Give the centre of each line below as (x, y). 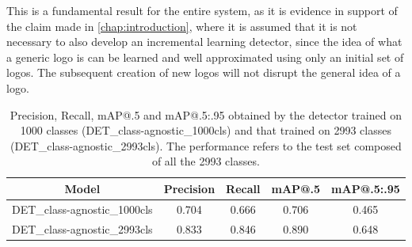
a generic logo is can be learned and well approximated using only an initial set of (205, 57)
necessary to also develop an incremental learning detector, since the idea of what (204, 42)
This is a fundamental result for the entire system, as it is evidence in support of (202, 10)
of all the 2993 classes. (206, 161)
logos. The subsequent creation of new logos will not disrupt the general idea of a (204, 72)
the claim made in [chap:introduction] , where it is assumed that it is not (182, 26)
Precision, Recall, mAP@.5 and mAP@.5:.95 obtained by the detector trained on (206, 114)
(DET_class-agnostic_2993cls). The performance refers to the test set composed (206, 145)
